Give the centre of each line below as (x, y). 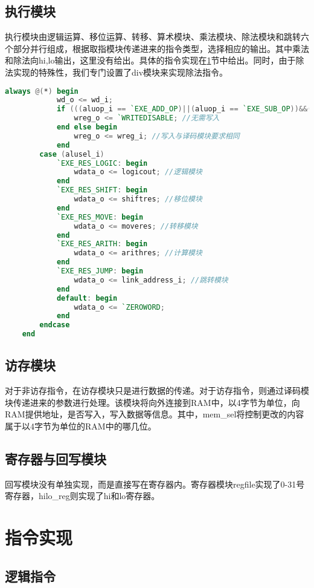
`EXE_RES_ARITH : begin (102, 244)
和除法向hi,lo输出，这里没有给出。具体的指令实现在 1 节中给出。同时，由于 (150, 60)
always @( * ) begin (42, 91)
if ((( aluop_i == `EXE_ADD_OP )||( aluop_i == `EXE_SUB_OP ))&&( (184, 109)
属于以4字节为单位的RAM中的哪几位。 (81, 426)
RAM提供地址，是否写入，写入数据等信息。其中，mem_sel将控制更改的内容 (155, 414)
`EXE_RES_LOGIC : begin (102, 163)
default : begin (87, 298)
